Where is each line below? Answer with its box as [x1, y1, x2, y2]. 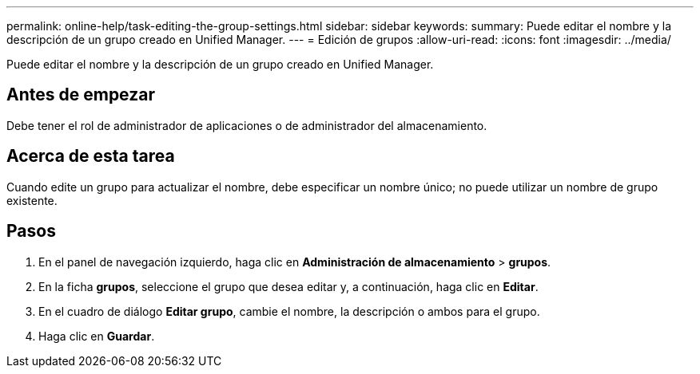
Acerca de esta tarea [6, 146, 175, 167]
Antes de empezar [6, 85, 155, 105]
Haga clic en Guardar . [38, 329, 155, 343]
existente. [6, 193, 58, 207]
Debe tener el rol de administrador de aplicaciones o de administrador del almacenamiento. [6, 118, 487, 132]
